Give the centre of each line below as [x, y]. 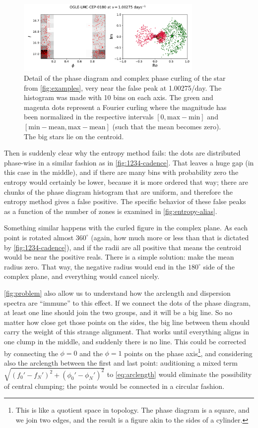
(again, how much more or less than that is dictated [170, 237]
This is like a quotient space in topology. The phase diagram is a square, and [132, 410]
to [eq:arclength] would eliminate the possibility [179, 374]
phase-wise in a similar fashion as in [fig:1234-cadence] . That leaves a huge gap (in [129, 162]
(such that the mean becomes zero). [167, 127]
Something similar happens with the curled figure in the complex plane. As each [126, 228]
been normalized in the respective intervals [89, 117]
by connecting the [31, 353]
